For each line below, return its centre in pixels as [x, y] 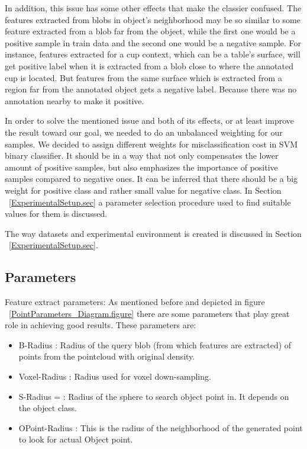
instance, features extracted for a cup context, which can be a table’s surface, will [153, 54]
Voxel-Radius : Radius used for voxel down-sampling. [115, 376]
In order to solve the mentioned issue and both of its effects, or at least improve [150, 121]
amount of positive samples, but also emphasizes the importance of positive [141, 167]
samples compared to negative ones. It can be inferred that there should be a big [151, 179]
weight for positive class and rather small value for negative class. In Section [143, 190]
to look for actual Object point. [76, 439]
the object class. [48, 408]
